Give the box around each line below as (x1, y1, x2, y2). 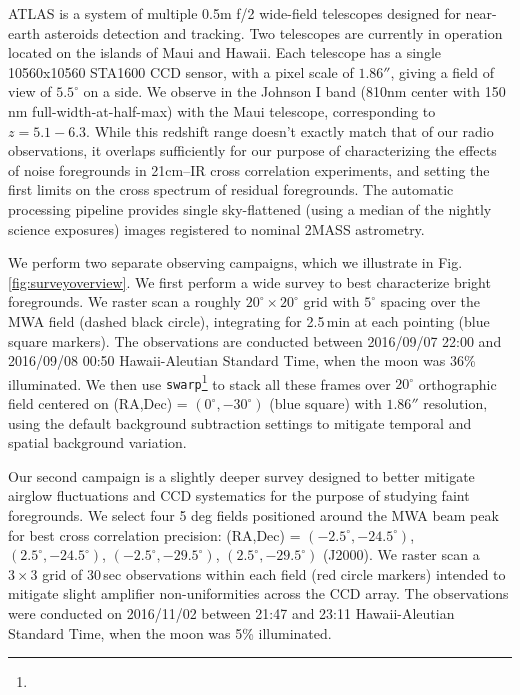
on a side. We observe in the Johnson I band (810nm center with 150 (83, 81, 506, 102)
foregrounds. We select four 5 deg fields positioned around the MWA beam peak (8, 504, 499, 525)
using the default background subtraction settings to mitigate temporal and (8, 412, 472, 433)
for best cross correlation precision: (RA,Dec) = (8, 524, 301, 545)
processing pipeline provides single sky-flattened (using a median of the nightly (8, 198, 492, 219)
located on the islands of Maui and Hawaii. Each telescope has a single (8, 42, 442, 63)
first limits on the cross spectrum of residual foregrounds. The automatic (8, 179, 454, 200)
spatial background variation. (8, 432, 187, 453)
